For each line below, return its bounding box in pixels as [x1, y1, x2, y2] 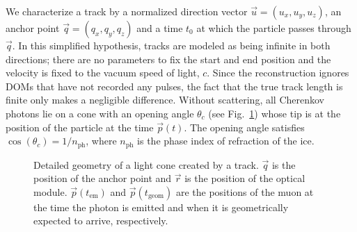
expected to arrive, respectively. [33, 213, 168, 228]
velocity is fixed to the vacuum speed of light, [6, 65, 200, 80]
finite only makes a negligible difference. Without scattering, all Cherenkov [6, 92, 324, 107]
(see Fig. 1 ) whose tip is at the [208, 106, 341, 120]
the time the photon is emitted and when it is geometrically [33, 199, 289, 214]
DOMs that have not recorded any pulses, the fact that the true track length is [6, 78, 343, 93]
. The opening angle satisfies [184, 119, 305, 134]
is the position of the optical [184, 171, 306, 185]
